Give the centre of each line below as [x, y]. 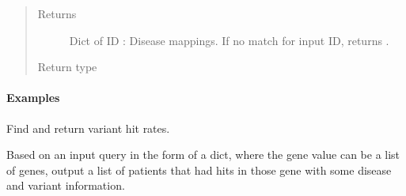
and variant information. [66, 185]
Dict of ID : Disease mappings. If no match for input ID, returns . [229, 40]
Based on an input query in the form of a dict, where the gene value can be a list [203, 155]
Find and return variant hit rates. [88, 128]
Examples [33, 98]
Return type [67, 67]
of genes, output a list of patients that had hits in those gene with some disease [199, 170]
